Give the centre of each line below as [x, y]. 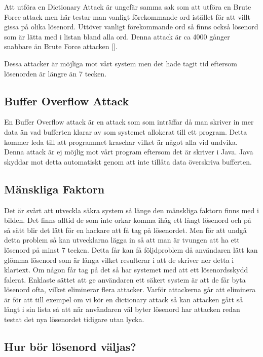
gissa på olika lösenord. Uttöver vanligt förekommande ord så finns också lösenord [131, 27]
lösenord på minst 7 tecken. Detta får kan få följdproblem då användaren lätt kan [131, 249]
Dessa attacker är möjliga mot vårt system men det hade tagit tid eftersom [121, 63]
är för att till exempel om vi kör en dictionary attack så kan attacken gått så [124, 299]
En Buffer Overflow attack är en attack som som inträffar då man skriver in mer [129, 122]
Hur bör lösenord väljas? [70, 347]
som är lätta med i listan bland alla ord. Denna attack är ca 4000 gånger [117, 36]
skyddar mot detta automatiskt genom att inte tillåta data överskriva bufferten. [128, 161]
